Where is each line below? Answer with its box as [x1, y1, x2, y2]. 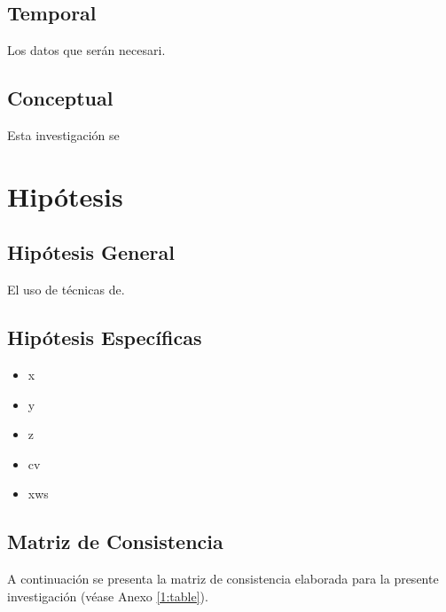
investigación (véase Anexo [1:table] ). [7, 586, 208, 605]
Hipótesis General [7, 239, 175, 266]
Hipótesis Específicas [7, 324, 202, 351]
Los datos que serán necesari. [7, 41, 166, 59]
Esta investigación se [7, 126, 120, 144]
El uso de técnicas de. [7, 280, 125, 299]
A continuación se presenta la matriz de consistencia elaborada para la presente [7, 569, 439, 588]
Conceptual [7, 84, 113, 112]
